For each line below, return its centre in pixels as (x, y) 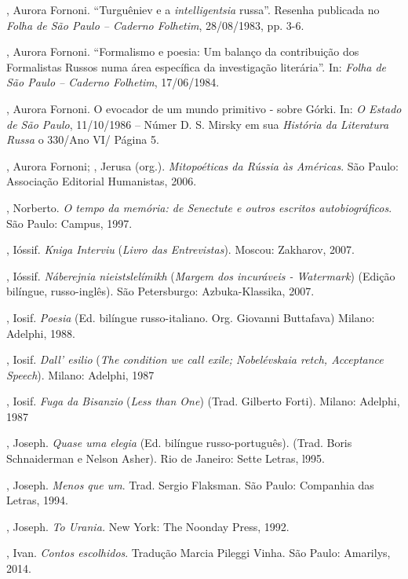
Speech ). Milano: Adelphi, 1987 (80, 374)
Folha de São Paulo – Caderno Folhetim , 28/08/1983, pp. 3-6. (155, 25)
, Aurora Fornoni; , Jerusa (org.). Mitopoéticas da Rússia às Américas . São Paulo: (202, 165)
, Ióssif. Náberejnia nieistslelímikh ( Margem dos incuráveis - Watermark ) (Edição (201, 275)
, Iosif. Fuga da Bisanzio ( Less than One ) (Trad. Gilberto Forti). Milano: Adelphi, (203, 401)
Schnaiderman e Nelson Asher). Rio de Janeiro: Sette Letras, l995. (166, 458)
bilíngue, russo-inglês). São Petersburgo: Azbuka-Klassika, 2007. (160, 291)
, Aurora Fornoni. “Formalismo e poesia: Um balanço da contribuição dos (183, 51)
